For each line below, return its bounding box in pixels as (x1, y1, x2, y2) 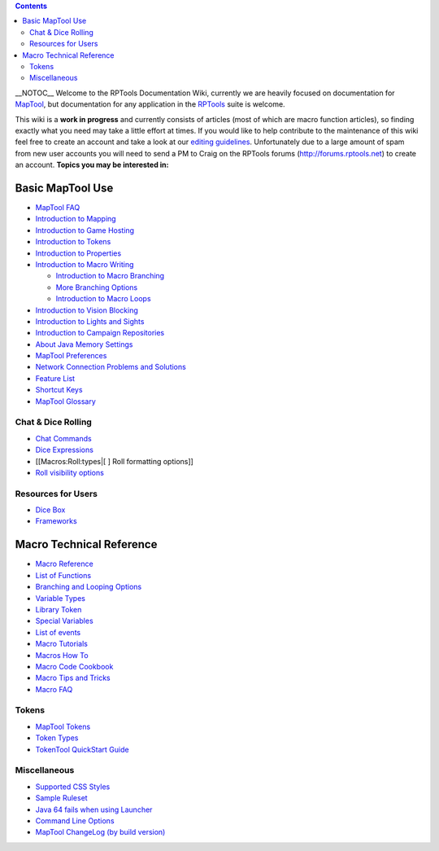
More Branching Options (55, 282, 138, 292)
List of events (35, 627, 81, 637)
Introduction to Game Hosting (35, 225, 134, 235)
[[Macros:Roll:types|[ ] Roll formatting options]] (35, 456, 194, 466)
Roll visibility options (35, 467, 105, 477)
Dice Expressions (35, 445, 93, 455)
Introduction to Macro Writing (35, 259, 134, 269)
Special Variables (35, 616, 93, 626)
